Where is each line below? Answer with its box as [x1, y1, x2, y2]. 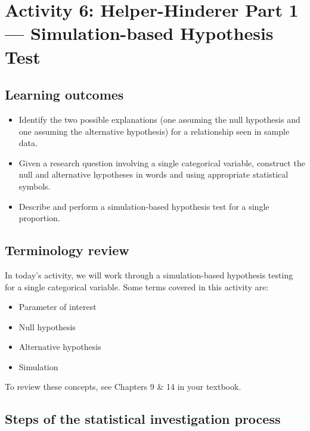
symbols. [18, 179, 51, 192]
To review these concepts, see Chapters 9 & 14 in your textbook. [5, 380, 241, 393]
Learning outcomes [5, 85, 124, 104]
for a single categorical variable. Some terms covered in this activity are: [5, 280, 269, 293]
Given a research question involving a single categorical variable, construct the [18, 156, 305, 169]
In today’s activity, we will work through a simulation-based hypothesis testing [5, 268, 293, 281]
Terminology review [5, 241, 129, 259]
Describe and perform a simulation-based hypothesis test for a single [18, 200, 269, 212]
